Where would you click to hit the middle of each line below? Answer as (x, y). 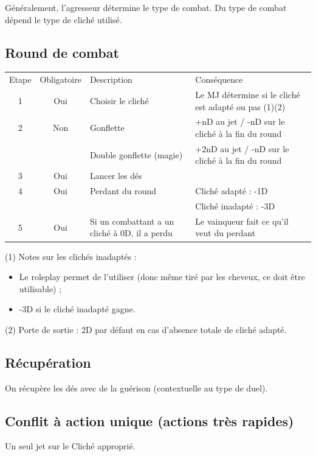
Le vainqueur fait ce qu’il (242, 221)
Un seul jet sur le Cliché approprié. (70, 446)
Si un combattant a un (132, 221)
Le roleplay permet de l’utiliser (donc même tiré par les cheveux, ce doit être (162, 277)
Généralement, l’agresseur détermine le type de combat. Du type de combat (146, 7)
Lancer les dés (116, 176)
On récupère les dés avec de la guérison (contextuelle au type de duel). (136, 388)
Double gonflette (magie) (136, 154)
